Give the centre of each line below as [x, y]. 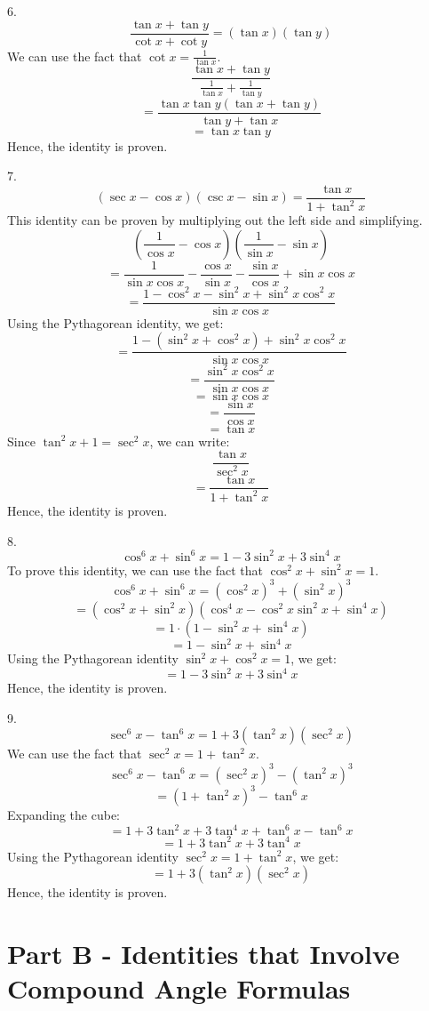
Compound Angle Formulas [179, 988]
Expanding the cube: [64, 815]
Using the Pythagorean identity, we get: [115, 322]
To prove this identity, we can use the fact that [135, 570]
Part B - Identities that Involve [203, 954]
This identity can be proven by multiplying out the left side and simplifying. [215, 220]
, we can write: [190, 441]
